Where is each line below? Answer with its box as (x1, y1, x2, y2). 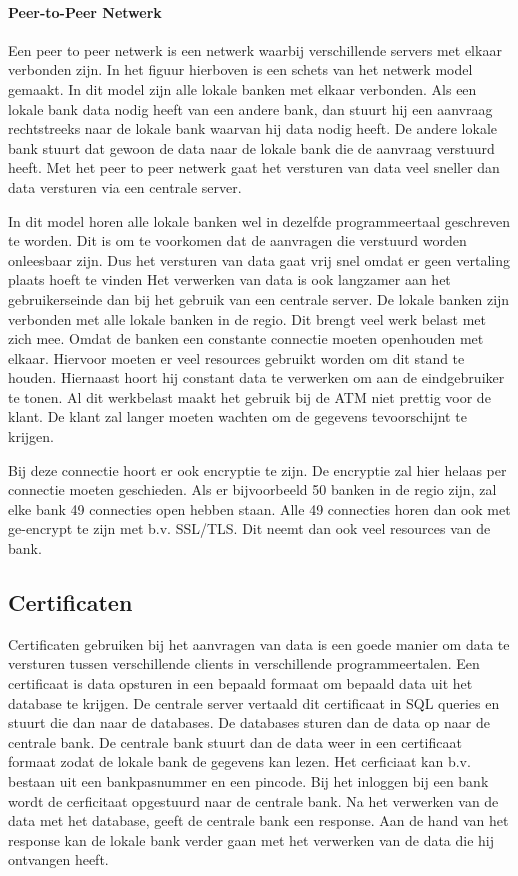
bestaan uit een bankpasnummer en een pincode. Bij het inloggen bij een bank (8, 771, 489, 791)
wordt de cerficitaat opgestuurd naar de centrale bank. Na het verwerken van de (8, 790, 499, 811)
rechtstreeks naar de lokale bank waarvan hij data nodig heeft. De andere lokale (8, 118, 497, 139)
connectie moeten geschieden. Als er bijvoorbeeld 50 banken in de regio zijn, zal (8, 479, 497, 500)
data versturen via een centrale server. (8, 176, 242, 197)
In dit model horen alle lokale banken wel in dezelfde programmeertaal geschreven (8, 210, 510, 231)
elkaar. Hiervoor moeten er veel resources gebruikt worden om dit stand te (8, 347, 465, 368)
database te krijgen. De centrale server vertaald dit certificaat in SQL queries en (8, 692, 500, 713)
